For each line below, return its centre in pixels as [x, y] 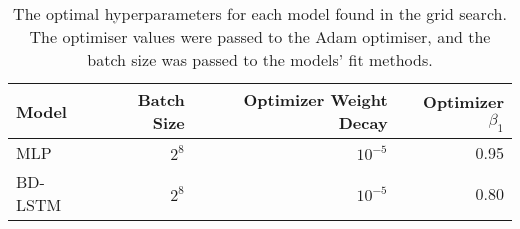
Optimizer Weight [315, 99]
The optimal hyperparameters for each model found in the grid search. [260, 13]
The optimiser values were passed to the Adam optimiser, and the [260, 36]
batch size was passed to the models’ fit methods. [260, 59]
